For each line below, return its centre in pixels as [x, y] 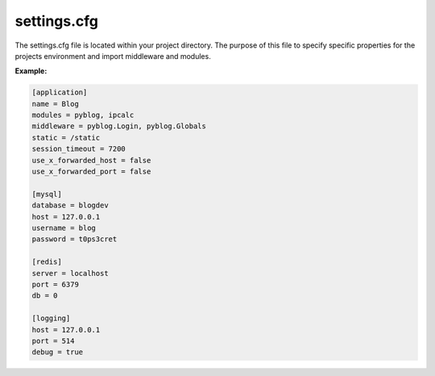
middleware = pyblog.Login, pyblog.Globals [119, 126]
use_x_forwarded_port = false [91, 172]
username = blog [64, 228]
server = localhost [70, 273]
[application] [60, 92]
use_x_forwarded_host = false [91, 160]
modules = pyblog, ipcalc [83, 115]
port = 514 [53, 340]
